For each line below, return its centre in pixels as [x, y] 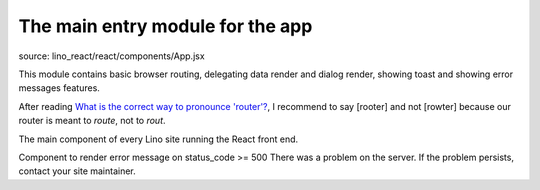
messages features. [59, 88]
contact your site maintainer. [77, 171]
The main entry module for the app [165, 26]
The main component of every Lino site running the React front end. [158, 139]
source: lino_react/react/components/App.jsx [111, 56]
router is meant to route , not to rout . [92, 121]
